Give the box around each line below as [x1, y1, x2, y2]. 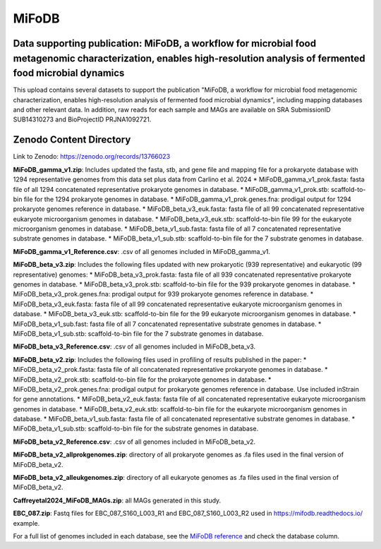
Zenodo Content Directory [13, 134, 131, 146]
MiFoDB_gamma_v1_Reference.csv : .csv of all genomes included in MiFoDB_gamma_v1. [13, 247, 271, 255]
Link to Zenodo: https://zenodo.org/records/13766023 [13, 152, 171, 161]
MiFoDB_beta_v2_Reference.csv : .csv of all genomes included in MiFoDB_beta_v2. [13, 438, 256, 446]
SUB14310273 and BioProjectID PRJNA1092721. [13, 115, 152, 123]
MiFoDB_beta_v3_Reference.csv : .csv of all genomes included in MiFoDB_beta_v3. [13, 342, 256, 351]
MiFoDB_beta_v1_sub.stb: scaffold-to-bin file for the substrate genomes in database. [13, 424, 259, 433]
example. [13, 519, 40, 527]
